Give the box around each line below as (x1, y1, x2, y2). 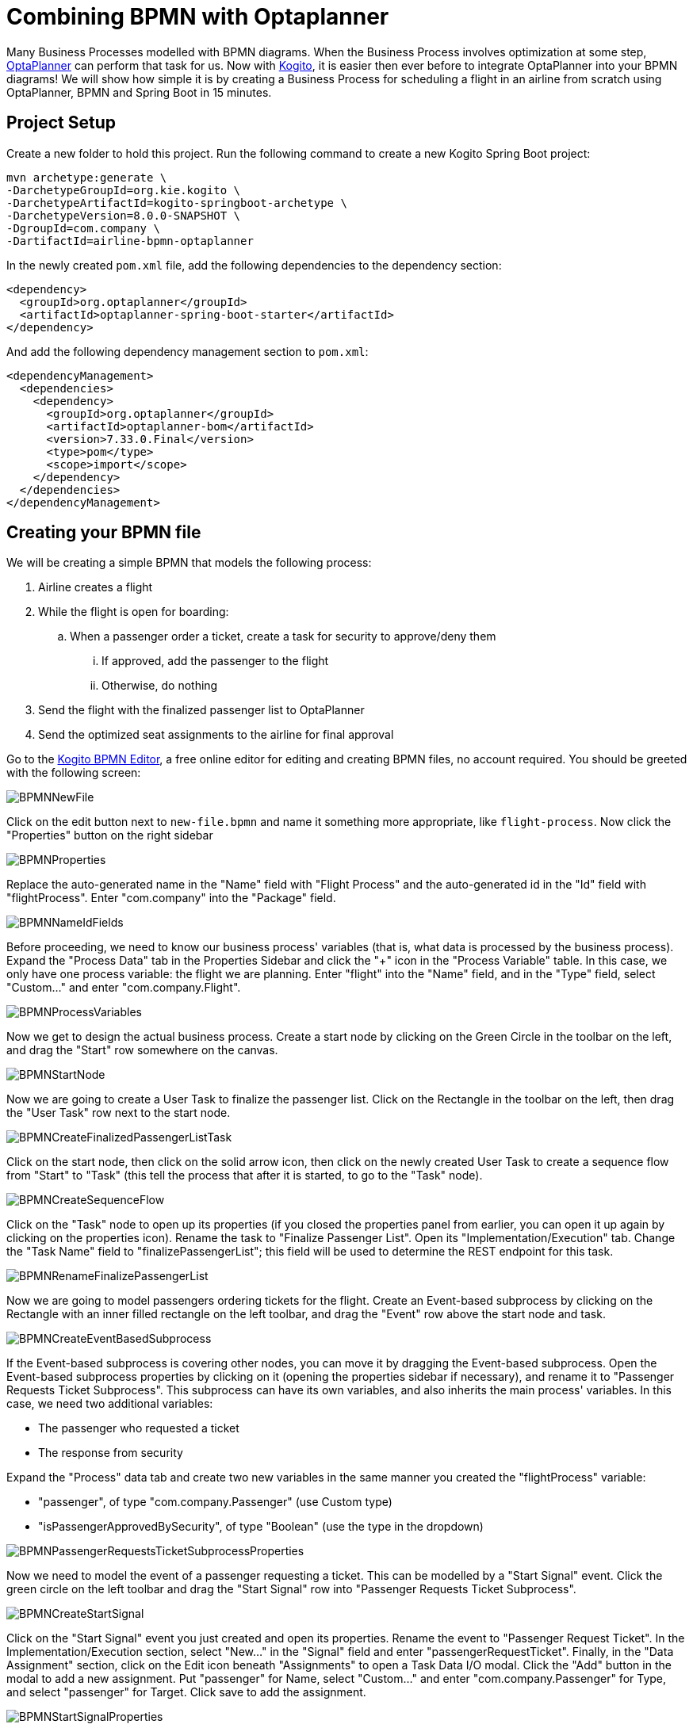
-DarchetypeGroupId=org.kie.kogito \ (6, 183, 241, 197)
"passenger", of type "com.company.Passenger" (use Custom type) (38, 1495, 392, 1509)
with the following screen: (6, 766, 141, 780)
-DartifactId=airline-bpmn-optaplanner (6, 234, 254, 247)
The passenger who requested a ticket (38, 1421, 239, 1436)
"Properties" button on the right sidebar (6, 828, 213, 843)
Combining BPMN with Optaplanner (6, 3, 389, 30)
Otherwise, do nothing (101, 679, 218, 693)
